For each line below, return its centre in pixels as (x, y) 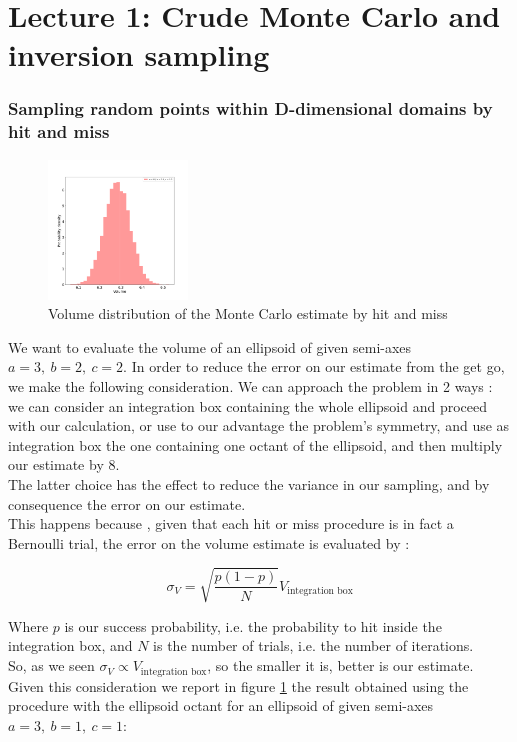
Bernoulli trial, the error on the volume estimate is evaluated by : (209, 542)
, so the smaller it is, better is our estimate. (340, 665)
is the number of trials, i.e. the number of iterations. (313, 645)
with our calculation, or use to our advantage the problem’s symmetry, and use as (259, 425)
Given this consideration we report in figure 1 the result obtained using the (238, 685)
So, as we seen (51, 665)
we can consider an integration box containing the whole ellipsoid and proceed (248, 405)
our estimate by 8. (64, 464)
